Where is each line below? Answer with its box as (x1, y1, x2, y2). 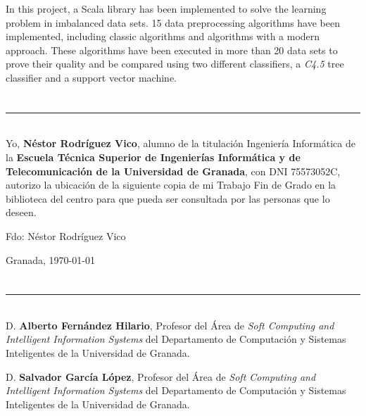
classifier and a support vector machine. (6, 70, 177, 84)
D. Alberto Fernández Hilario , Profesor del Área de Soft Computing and (6, 317, 334, 332)
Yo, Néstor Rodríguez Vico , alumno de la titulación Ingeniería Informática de (6, 136, 355, 151)
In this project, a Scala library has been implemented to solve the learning (6, 1, 327, 15)
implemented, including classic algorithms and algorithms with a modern (6, 29, 320, 44)
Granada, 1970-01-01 (6, 252, 95, 267)
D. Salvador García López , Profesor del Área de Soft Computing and (6, 369, 316, 384)
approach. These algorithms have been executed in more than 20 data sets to (6, 42, 338, 57)
